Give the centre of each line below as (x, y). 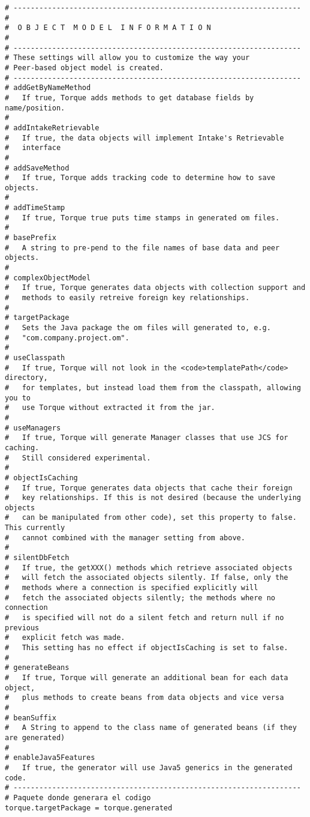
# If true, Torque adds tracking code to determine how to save (140, 178)
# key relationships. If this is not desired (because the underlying (153, 498)
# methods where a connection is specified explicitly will (132, 588)
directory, (26, 378)
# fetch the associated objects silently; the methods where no (140, 598)
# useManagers (33, 428)
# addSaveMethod (37, 168)
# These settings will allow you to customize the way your (127, 58)
